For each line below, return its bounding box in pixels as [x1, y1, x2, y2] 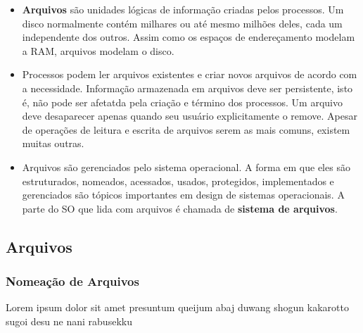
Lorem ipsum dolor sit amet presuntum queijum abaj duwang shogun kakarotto [6, 300, 349, 315]
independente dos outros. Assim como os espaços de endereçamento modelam [22, 30, 355, 44]
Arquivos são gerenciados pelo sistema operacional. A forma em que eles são [22, 159, 350, 174]
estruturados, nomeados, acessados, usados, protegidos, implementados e [22, 173, 334, 188]
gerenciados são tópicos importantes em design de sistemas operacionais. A [22, 187, 345, 202]
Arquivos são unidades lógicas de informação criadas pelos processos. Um [22, 2, 344, 16]
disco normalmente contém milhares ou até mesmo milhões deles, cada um [22, 15, 343, 30]
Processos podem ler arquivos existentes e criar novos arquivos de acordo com [22, 67, 357, 82]
